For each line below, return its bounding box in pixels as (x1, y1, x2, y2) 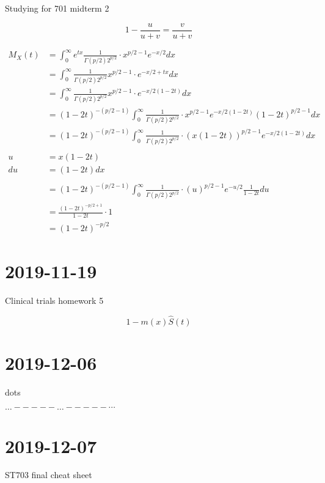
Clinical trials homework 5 (5, 293, 104, 306)
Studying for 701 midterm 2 (5, 2, 109, 14)
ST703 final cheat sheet (5, 468, 92, 481)
